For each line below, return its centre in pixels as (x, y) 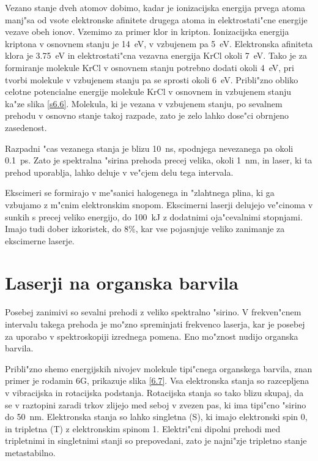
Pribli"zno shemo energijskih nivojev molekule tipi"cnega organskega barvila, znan (159, 368)
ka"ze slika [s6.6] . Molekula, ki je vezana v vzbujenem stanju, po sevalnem (144, 103)
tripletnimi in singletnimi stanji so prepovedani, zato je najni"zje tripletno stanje (156, 440)
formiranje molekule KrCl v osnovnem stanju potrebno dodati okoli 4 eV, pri (150, 67)
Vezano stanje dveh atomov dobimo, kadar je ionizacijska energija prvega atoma (155, 7)
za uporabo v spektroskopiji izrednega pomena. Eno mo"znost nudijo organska (152, 336)
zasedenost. (26, 127)
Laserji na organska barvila (122, 283)
